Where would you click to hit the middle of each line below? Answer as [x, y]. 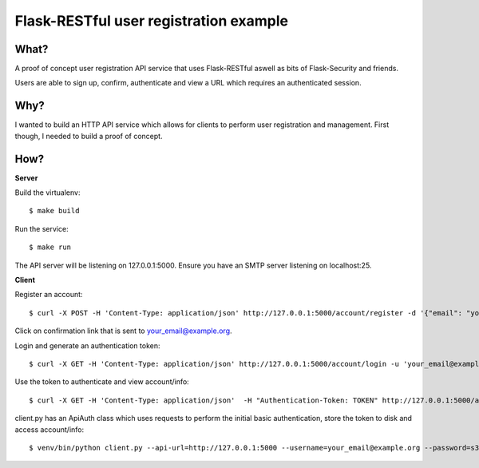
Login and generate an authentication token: [87, 345]
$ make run [50, 247]
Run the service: [42, 228]
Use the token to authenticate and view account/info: [102, 382]
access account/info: [49, 429]
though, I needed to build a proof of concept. [89, 136]
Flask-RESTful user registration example [152, 21]
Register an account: [49, 295]
